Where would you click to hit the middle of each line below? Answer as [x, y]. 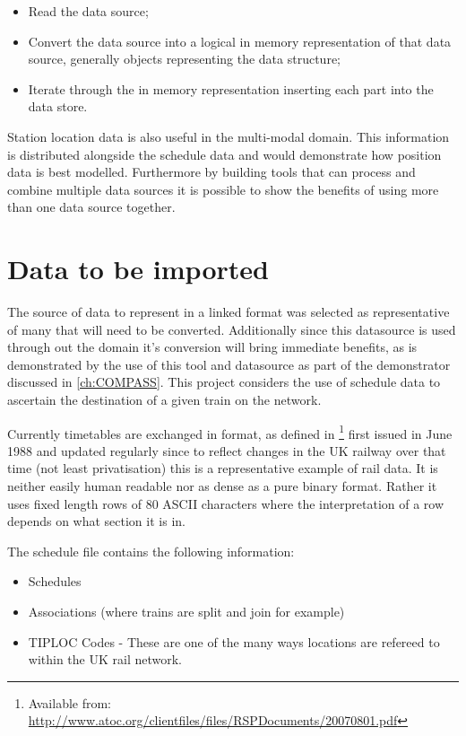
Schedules [55, 581]
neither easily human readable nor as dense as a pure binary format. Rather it [222, 486]
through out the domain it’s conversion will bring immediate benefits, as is [212, 347]
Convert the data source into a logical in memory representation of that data [240, 41]
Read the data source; [88, 11]
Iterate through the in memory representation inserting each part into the [231, 88]
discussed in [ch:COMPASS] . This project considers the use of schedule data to [224, 382]
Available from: [70, 702]
